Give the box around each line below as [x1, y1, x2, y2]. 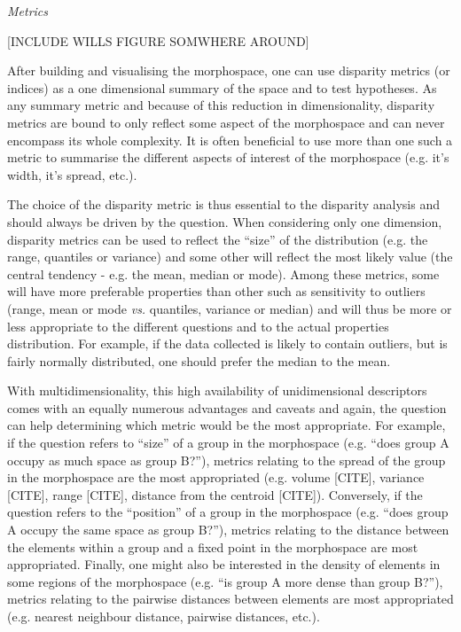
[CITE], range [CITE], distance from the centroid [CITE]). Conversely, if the [7, 485, 423, 503]
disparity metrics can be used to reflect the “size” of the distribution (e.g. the [7, 230, 428, 248]
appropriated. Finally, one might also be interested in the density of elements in [7, 555, 441, 573]
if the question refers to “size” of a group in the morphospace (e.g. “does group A [7, 433, 449, 452]
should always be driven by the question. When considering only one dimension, [7, 212, 442, 230]
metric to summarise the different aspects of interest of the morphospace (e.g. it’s [7, 148, 449, 167]
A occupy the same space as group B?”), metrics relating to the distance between [7, 520, 449, 539]
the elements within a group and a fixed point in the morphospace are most [7, 537, 418, 556]
